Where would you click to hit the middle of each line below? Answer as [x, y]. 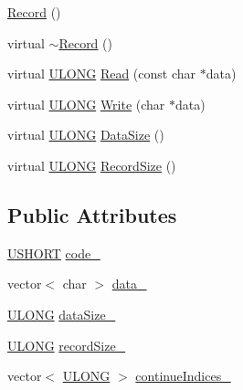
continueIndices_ [183, 376]
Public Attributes [92, 214]
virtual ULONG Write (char [86, 104]
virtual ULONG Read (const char [102, 74]
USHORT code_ [54, 253]
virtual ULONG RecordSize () [92, 165]
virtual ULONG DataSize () [86, 135]
